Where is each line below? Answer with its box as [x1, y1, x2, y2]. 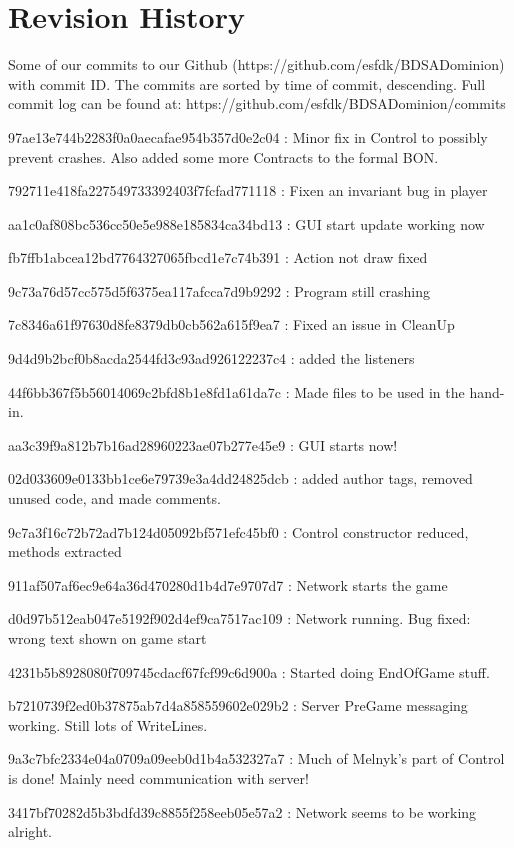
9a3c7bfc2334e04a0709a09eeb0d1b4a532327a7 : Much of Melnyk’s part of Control [8, 748, 505, 769]
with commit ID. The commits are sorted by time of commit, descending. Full [8, 73, 486, 94]
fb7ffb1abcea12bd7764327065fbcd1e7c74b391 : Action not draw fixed [8, 247, 428, 268]
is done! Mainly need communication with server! [8, 767, 309, 788]
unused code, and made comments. [8, 488, 221, 509]
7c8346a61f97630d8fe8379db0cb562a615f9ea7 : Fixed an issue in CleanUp [8, 314, 455, 335]
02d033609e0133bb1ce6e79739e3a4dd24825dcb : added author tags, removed [8, 468, 473, 489]
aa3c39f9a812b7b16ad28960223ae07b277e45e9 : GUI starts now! [8, 434, 398, 455]
